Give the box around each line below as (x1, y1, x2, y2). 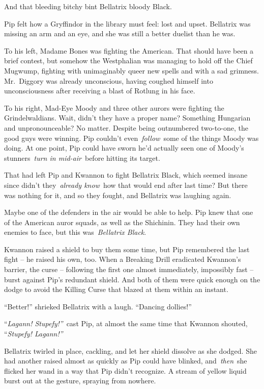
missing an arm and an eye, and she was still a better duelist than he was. (4, 28, 236, 39)
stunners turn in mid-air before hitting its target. (4, 152, 160, 163)
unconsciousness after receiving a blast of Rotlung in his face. (4, 85, 195, 96)
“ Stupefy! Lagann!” (4, 328, 63, 339)
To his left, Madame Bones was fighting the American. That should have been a (4, 45, 254, 56)
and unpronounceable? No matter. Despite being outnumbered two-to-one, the (4, 122, 248, 133)
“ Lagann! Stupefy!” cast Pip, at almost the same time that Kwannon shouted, (4, 318, 248, 329)
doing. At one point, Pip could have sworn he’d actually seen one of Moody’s (4, 142, 244, 153)
